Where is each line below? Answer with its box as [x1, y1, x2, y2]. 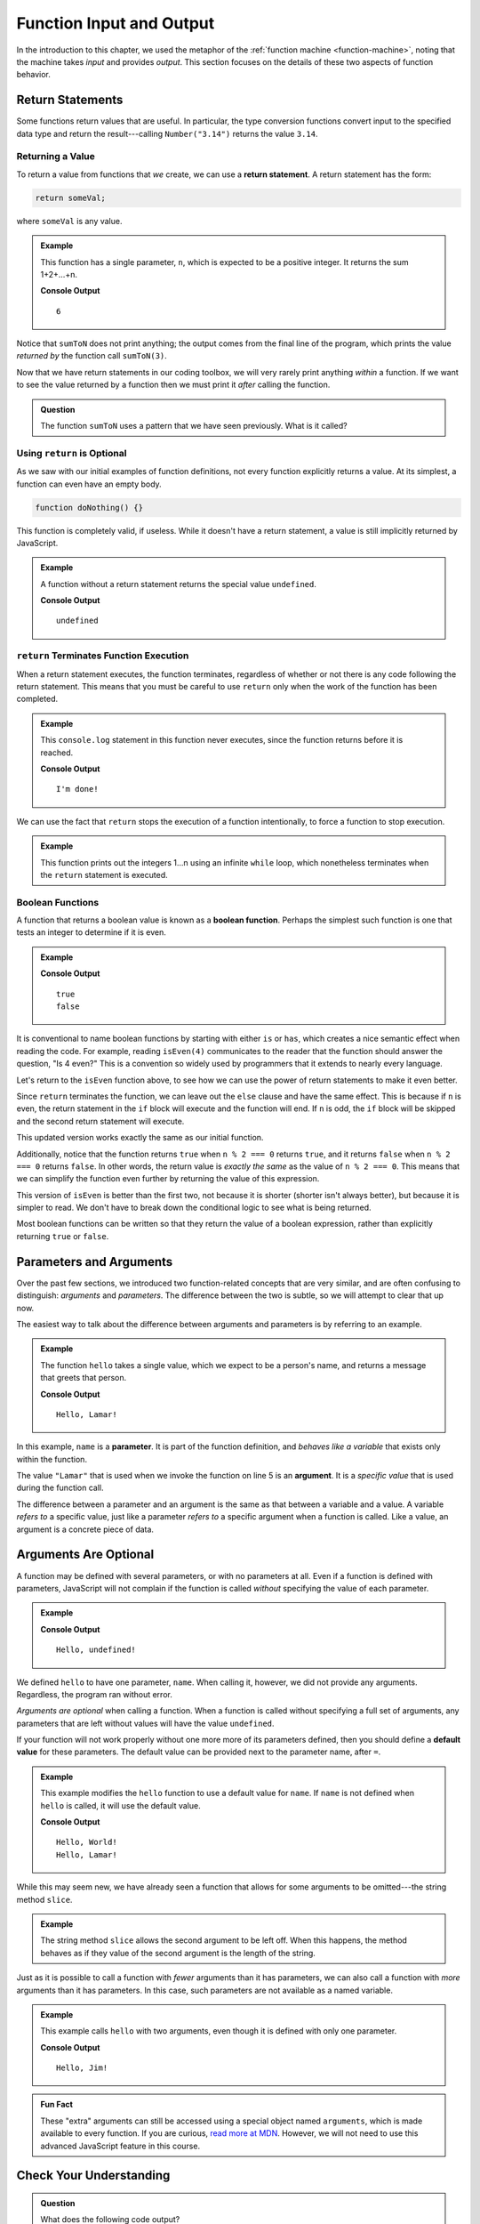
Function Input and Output [16, 13, 215, 33]
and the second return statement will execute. [16, 1116, 185, 1126]
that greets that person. [40, 1373, 127, 1383]
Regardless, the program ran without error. [16, 1688, 172, 1699]
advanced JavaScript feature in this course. [40, 2140, 200, 2151]
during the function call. [16, 1482, 104, 1494]
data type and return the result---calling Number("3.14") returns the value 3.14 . [16, 128, 318, 139]
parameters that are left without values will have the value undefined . [16, 1718, 275, 1728]
